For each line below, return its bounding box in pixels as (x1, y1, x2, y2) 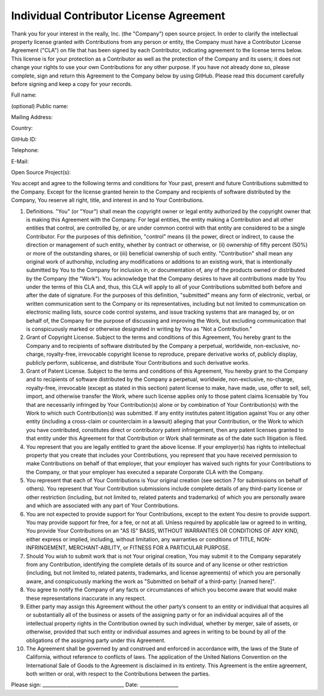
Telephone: (11, 147, 39, 154)
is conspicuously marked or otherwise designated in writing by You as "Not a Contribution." (26, 325, 252, 333)
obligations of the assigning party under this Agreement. (26, 636, 166, 644)
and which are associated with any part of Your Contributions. (26, 502, 179, 509)
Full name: (11, 91, 37, 99)
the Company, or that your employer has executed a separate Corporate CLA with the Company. (26, 468, 264, 475)
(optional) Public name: (11, 102, 68, 109)
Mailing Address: (11, 114, 53, 121)
